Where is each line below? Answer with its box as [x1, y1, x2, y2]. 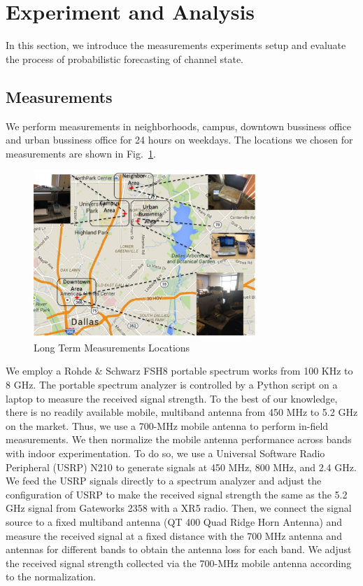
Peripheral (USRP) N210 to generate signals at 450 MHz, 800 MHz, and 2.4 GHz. [6, 459, 357, 474]
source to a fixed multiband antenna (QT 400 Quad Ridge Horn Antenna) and [6, 514, 343, 529]
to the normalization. [6, 569, 97, 584]
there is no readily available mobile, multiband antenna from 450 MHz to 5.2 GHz [6, 405, 358, 419]
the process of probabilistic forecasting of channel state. [6, 51, 244, 66]
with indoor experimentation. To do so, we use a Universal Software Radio [6, 446, 325, 460]
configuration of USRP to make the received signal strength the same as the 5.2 [6, 487, 348, 501]
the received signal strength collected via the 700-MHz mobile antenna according [6, 555, 352, 570]
